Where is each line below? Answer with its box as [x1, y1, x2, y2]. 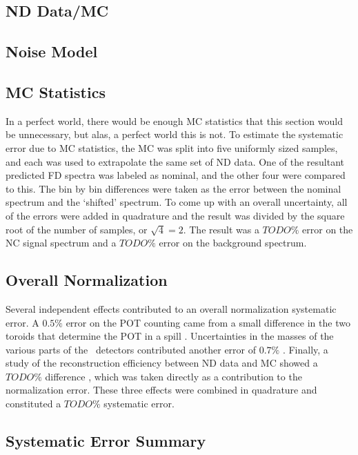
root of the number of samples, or [6, 222, 148, 236]
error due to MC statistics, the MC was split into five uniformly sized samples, [6, 140, 338, 155]
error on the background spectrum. [159, 235, 307, 250]
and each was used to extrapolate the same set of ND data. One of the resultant [6, 154, 344, 168]
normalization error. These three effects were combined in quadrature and [6, 383, 317, 397]
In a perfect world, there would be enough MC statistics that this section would [6, 113, 343, 128]
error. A [6, 315, 39, 329]
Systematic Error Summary [6, 430, 206, 452]
